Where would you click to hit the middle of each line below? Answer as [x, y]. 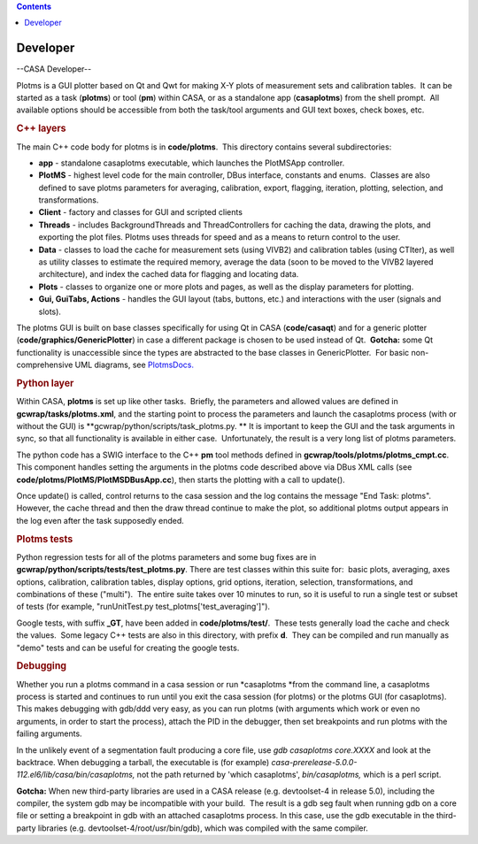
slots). [50, 311]
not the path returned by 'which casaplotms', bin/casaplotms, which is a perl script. [289, 775]
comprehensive [45, 365]
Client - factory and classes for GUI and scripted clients [141, 212]
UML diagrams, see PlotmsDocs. [135, 365]
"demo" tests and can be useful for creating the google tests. [128, 648]
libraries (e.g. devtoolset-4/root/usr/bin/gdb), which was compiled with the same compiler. [203, 828]
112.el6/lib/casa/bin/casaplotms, [76, 775]
